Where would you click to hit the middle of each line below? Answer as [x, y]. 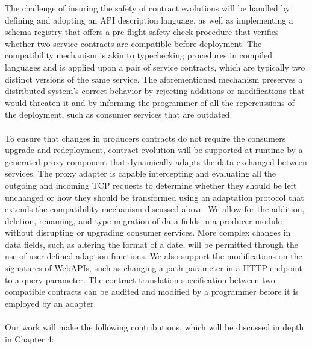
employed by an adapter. [51, 303]
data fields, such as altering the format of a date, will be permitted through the [151, 244]
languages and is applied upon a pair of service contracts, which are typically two [155, 67]
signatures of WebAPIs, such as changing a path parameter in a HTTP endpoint [154, 268]
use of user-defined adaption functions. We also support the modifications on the [154, 256]
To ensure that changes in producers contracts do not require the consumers [145, 138]
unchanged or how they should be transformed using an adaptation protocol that [154, 197]
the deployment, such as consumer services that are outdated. [119, 114]
